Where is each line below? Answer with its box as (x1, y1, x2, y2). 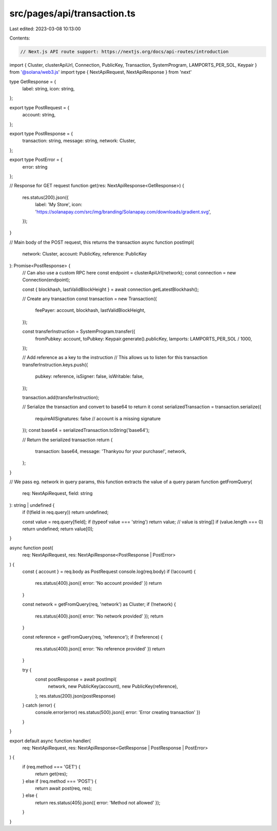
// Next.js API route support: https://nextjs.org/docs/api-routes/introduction (20, 49, 229, 54)
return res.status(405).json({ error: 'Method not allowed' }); (35, 799, 161, 805)
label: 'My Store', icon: (35, 202, 82, 208)
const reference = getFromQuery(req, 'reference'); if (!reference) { (22, 634, 163, 640)
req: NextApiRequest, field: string (22, 490, 93, 497)
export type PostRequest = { (9, 104, 70, 110)
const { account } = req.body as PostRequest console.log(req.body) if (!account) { (22, 568, 196, 575)
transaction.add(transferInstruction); (22, 394, 100, 400)
